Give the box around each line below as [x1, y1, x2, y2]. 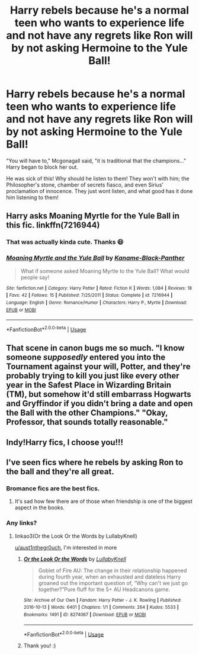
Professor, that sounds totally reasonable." [6, 417, 168, 427]
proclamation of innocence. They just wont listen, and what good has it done [6, 187, 193, 194]
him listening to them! [6, 194, 59, 201]
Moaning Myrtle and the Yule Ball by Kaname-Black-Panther [6, 254, 185, 262]
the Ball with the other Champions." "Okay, [6, 408, 168, 418]
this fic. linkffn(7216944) [6, 220, 100, 230]
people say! [20, 274, 49, 281]
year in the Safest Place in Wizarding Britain [6, 380, 172, 390]
